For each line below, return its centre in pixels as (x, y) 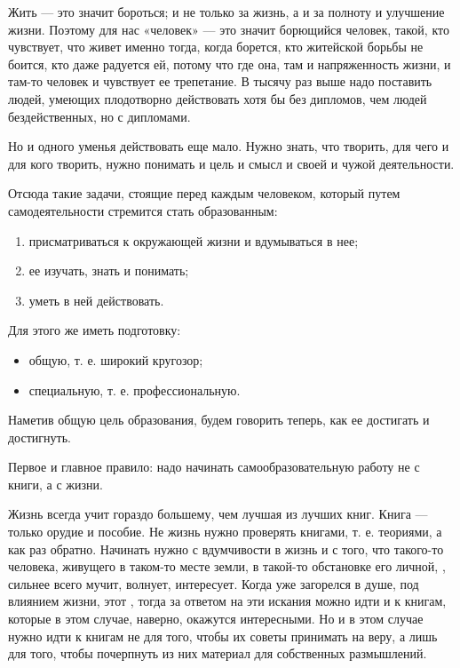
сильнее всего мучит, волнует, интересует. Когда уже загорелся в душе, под (214, 583)
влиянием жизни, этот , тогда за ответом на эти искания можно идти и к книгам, (227, 601)
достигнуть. (40, 437)
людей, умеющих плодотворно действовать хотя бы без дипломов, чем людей (218, 98)
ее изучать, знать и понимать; (109, 270)
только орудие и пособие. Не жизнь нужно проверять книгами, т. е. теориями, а (225, 532)
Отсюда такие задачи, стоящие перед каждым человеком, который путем (204, 193)
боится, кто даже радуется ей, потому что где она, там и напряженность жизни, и (230, 64)
